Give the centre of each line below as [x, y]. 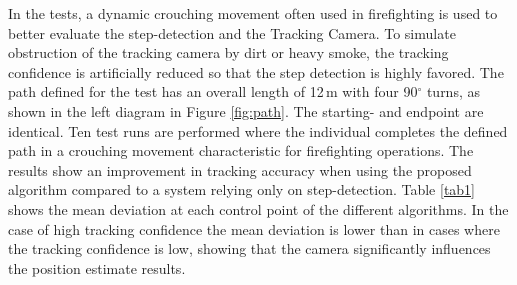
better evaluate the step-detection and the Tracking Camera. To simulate [232, 32]
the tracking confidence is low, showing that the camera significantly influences [249, 248]
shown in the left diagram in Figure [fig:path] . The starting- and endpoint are [246, 110]
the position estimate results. [97, 267]
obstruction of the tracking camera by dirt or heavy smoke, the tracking [228, 52]
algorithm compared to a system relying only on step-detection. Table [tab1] [242, 189]
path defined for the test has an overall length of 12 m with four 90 [213, 91]
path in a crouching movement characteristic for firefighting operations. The [241, 150]
